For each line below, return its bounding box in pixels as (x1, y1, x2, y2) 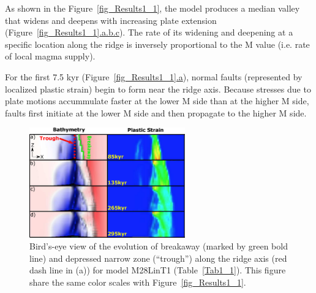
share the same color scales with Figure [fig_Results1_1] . (29, 276, 246, 288)
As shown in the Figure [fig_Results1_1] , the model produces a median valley (5, 2, 300, 14)
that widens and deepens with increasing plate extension (5, 13, 217, 26)
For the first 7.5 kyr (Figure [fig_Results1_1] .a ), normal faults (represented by (5, 70, 303, 83)
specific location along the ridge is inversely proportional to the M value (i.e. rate (5, 37, 310, 50)
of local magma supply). (5, 50, 96, 63)
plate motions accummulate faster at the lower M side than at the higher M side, (5, 94, 309, 107)
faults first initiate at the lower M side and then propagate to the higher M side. (5, 106, 307, 119)
